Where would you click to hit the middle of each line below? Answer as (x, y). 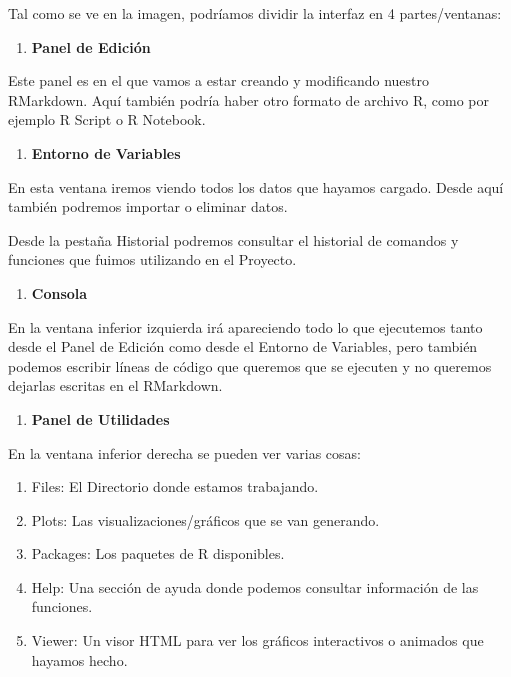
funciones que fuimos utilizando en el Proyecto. (152, 259)
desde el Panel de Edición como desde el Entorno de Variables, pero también (243, 346)
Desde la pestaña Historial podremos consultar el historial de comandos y (233, 239)
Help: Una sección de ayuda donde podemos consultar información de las (255, 586)
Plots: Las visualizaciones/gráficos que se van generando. (205, 519)
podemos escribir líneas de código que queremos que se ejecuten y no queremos (250, 365)
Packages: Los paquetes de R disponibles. (158, 553)
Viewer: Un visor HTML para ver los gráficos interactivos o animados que (257, 640)
